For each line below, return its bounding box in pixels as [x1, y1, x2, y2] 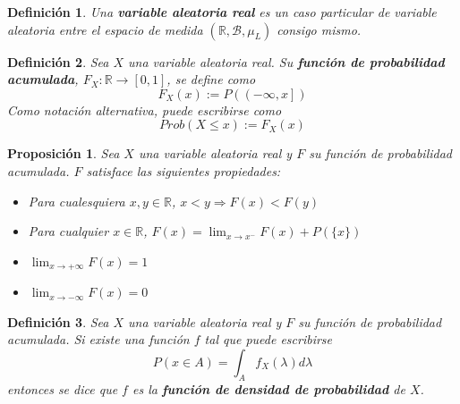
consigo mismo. [277, 20, 362, 38]
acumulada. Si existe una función [7, 330, 190, 349]
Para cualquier [28, 222, 109, 240]
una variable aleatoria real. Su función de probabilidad [128, 52, 445, 71]
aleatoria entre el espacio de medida [7, 20, 203, 38]
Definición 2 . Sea [7, 52, 109, 71]
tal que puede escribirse [204, 330, 333, 349]
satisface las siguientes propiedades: [86, 161, 281, 180]
